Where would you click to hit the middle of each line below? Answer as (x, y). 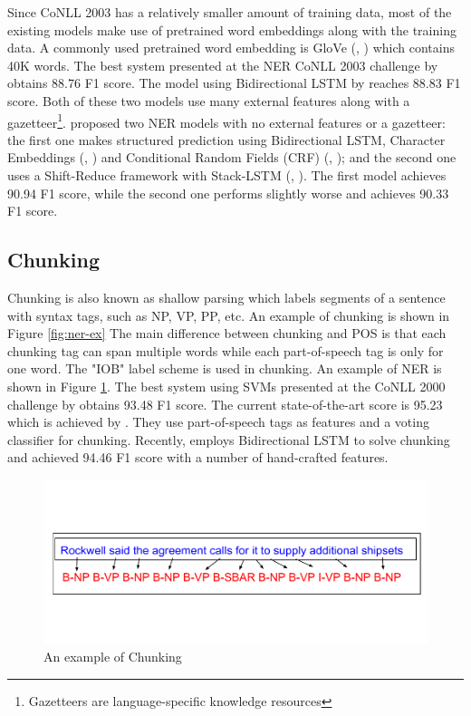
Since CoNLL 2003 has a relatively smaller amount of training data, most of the (230, 12)
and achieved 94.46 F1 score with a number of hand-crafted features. (198, 457)
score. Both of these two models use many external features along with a (209, 100)
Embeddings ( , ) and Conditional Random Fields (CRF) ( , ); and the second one (232, 157)
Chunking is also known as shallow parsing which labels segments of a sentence (226, 297)
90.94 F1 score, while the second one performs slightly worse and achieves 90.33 (228, 193)
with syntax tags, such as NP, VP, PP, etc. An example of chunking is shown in (229, 315)
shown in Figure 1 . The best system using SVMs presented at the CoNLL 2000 (226, 386)
